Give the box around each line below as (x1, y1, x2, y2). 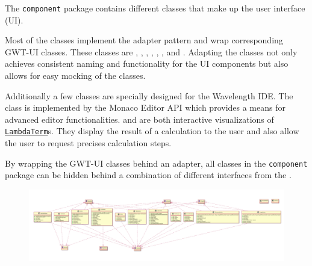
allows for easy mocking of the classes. (5, 69, 146, 82)
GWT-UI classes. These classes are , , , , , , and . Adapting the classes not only (5, 45, 298, 58)
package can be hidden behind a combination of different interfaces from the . (5, 169, 292, 181)
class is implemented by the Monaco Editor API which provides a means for (5, 101, 285, 114)
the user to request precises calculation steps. (5, 137, 172, 149)
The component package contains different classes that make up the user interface (5, 2, 305, 14)
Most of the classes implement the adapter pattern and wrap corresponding (5, 34, 283, 46)
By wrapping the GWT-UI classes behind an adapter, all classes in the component (5, 156, 308, 169)
